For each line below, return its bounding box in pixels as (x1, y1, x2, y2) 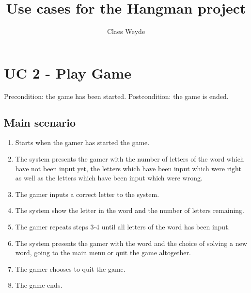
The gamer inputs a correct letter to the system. (15, 189, 159, 199)
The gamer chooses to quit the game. (15, 263, 125, 274)
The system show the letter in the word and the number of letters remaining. (15, 205, 244, 215)
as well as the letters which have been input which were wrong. (15, 173, 203, 183)
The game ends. (15, 280, 63, 290)
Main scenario (4, 114, 76, 130)
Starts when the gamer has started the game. (15, 137, 150, 147)
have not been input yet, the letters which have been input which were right (15, 163, 241, 173)
